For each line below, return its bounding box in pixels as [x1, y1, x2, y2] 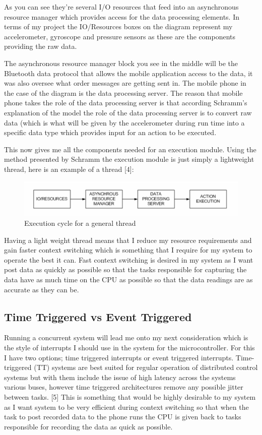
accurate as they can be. [4, 284, 79, 294]
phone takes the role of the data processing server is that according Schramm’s [4, 97, 247, 108]
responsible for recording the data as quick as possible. [4, 421, 173, 431]
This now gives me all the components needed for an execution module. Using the [4, 144, 256, 154]
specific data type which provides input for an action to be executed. [4, 127, 217, 138]
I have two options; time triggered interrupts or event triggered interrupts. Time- [4, 352, 254, 362]
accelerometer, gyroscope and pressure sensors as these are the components [4, 31, 235, 41]
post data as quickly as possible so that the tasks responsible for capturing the [4, 264, 247, 275]
